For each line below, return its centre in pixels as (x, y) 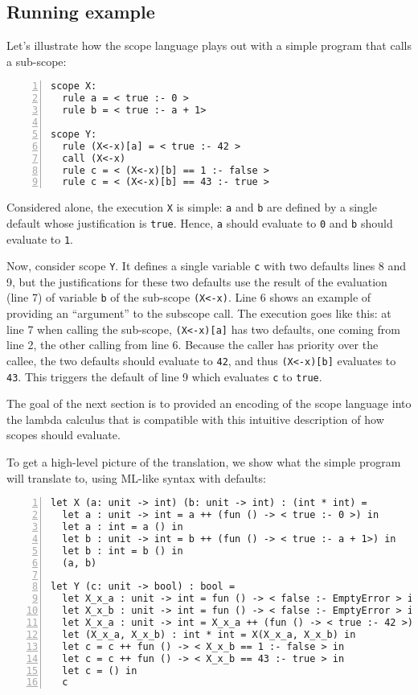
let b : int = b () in (123, 551)
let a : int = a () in (123, 527)
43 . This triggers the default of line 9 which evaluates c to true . (164, 376)
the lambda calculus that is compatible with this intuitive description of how (195, 419)
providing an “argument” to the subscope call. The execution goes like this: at (199, 313)
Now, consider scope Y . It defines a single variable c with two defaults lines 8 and (207, 266)
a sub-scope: (37, 61)
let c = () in (100, 670)
